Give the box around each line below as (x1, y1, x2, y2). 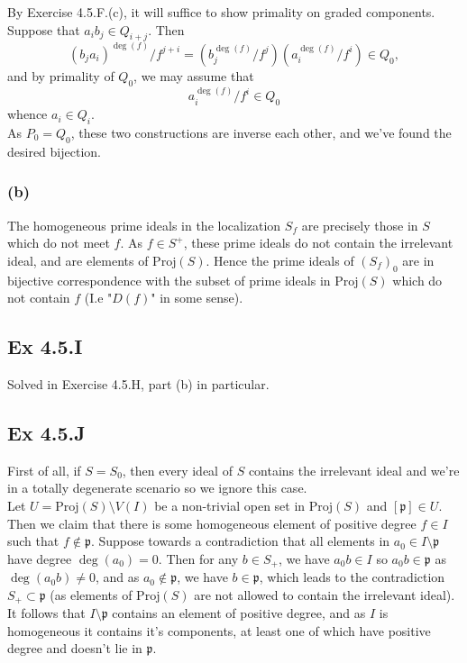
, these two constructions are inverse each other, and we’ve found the (70, 123, 452, 142)
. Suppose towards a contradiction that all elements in (90, 531, 390, 550)
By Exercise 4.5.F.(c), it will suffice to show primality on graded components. (7, 3, 435, 21)
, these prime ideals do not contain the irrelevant (183, 233, 453, 252)
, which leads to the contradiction (259, 568, 445, 586)
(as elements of (50, 585, 133, 604)
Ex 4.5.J (7, 419, 86, 446)
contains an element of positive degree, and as (112, 604, 366, 622)
